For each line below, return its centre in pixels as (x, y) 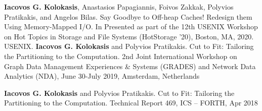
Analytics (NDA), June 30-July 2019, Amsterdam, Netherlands (102, 76)
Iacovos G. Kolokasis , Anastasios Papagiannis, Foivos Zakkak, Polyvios (119, 7)
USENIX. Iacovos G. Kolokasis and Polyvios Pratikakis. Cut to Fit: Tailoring (129, 46)
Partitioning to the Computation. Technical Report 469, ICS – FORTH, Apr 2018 (131, 103)
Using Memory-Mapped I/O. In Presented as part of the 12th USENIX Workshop (131, 26)
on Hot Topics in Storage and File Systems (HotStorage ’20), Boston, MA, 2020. (129, 36)
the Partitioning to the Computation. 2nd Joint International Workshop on (121, 56)
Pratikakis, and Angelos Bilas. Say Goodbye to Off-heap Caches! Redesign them (128, 16)
